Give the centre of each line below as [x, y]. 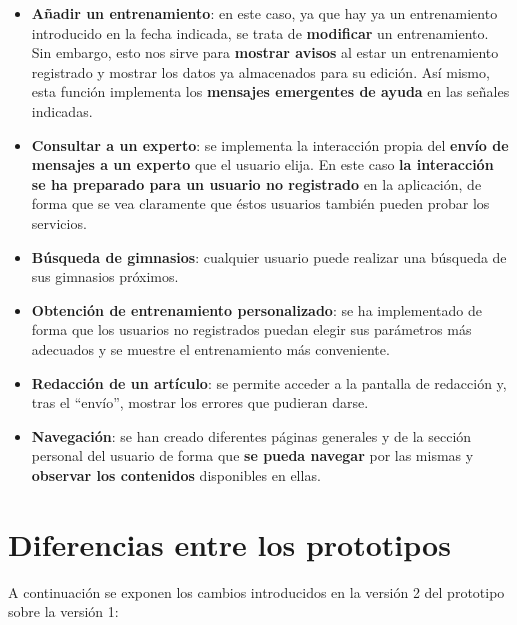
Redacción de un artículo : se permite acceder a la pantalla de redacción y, [269, 382]
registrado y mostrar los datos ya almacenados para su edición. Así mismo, [260, 71]
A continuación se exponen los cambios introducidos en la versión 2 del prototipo [256, 591]
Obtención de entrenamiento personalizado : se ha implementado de [256, 309]
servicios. [59, 222]
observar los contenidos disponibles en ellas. [176, 474]
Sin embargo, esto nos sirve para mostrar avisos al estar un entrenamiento [265, 52]
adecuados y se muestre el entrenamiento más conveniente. [210, 348]
